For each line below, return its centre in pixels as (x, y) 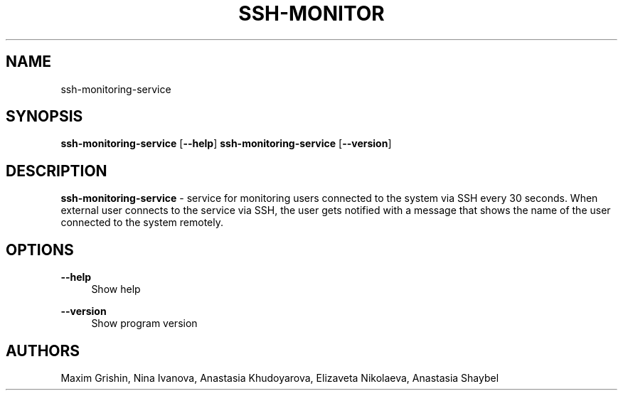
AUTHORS (43, 350)
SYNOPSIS (44, 117)
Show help (116, 289)
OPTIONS (40, 250)
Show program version (144, 323)
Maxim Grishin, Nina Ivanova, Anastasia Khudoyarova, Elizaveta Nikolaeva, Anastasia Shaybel (280, 378)
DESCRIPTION (57, 171)
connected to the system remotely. (142, 223)
